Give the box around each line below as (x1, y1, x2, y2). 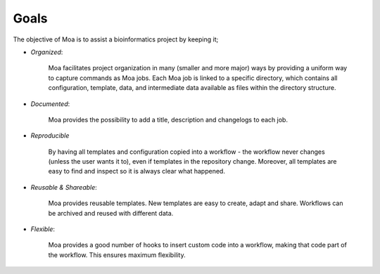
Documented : (30, 99, 70, 108)
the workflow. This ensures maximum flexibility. (48, 250, 186, 259)
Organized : (30, 48, 63, 56)
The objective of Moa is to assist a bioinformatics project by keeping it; (13, 35, 219, 44)
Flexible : (30, 225, 56, 233)
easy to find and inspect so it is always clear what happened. (48, 167, 225, 176)
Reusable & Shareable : (30, 183, 98, 191)
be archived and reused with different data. (48, 209, 174, 217)
